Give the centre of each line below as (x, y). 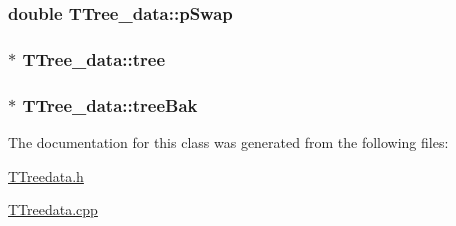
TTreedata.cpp (53, 209)
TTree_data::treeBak (110, 104)
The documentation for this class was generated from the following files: (228, 141)
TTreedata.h (46, 175)
